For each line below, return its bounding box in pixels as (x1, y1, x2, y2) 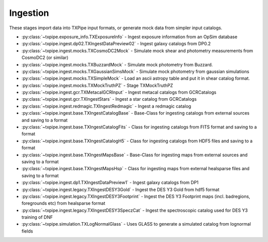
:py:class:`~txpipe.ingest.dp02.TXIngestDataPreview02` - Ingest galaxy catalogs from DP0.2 (21, 41, 211, 47)
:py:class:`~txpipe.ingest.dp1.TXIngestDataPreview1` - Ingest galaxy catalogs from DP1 (21, 180, 199, 185)
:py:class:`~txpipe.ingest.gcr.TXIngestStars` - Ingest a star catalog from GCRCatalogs (21, 96, 197, 102)
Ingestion (9, 7, 49, 18)
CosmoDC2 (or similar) (21, 55, 69, 60)
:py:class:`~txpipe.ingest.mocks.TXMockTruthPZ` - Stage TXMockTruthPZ (21, 82, 173, 88)
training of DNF (21, 214, 53, 220)
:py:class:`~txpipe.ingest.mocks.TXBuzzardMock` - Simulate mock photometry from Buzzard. (21, 61, 213, 67)
